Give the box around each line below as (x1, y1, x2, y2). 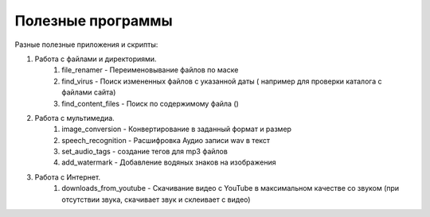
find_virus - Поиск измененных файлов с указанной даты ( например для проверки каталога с (61, 76, 382, 86)
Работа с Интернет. (34, 172, 101, 182)
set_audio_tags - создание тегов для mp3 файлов (61, 147, 229, 157)
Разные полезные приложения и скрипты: (14, 40, 158, 49)
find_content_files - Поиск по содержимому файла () (61, 99, 239, 108)
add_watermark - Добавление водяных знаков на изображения (61, 157, 276, 167)
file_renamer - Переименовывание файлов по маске (61, 65, 239, 75)
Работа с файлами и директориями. (34, 54, 157, 64)
